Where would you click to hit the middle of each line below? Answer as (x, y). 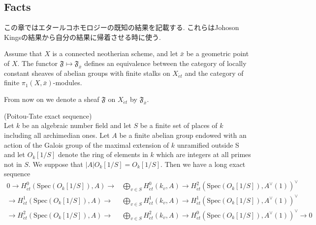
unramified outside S (208, 145)
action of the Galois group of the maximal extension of (87, 145)
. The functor (37, 63)
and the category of (214, 73)
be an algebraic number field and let (77, 125)
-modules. (67, 82)
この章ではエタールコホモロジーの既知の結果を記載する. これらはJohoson (122, 27)
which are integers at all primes (204, 154)
